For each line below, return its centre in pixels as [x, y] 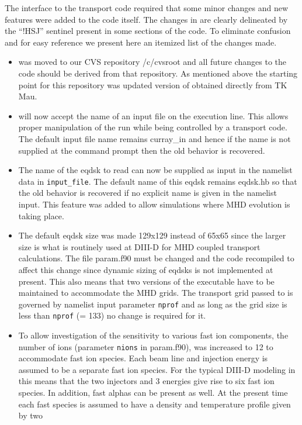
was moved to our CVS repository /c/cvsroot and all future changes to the [152, 62]
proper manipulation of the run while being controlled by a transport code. [153, 127]
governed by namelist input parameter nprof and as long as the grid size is [153, 304]
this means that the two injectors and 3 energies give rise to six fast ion [146, 381]
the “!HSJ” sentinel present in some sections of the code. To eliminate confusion [148, 31]
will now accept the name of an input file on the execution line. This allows [153, 115]
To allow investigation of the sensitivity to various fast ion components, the [153, 335]
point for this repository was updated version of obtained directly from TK [153, 84]
